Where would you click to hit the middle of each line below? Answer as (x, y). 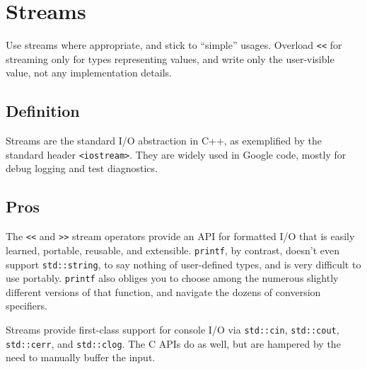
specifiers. (27, 306)
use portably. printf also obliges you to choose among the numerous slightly (172, 278)
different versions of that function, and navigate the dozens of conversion (163, 291)
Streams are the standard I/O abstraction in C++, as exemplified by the (164, 141)
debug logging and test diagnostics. (82, 168)
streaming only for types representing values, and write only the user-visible (170, 58)
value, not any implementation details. (89, 73)
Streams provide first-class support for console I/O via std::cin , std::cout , (173, 330)
